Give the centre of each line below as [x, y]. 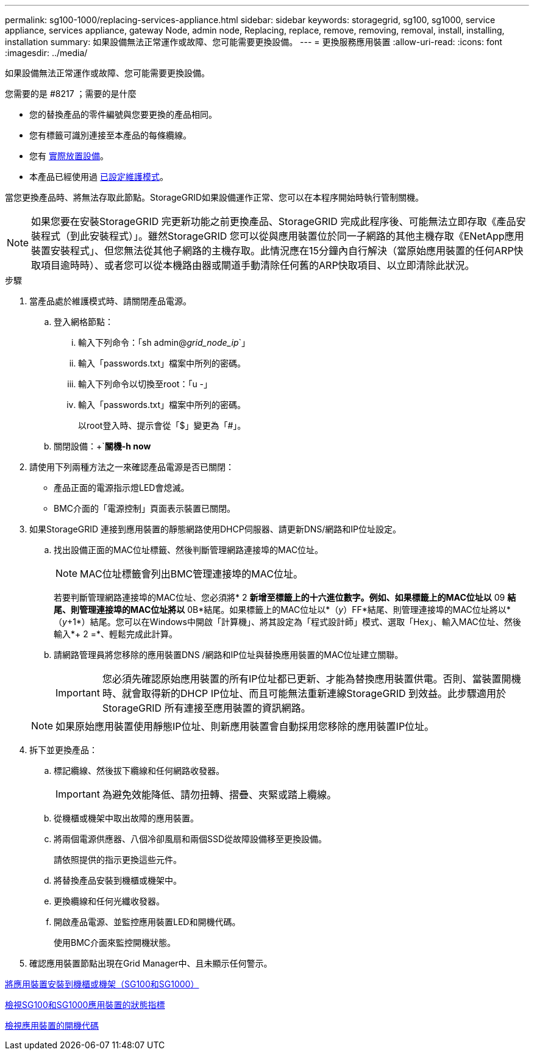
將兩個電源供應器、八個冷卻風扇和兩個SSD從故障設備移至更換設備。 [190, 839]
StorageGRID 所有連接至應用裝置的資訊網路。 [206, 708]
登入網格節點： [84, 322]
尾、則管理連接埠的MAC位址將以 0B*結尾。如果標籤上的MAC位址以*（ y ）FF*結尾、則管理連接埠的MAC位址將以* [282, 610]
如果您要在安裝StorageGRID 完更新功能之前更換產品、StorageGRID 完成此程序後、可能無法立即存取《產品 [274, 221]
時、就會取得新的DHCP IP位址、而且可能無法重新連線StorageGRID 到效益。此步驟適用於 [304, 693]
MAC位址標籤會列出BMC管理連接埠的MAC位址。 [191, 574]
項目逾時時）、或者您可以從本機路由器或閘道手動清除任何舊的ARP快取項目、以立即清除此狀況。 [258, 265]
